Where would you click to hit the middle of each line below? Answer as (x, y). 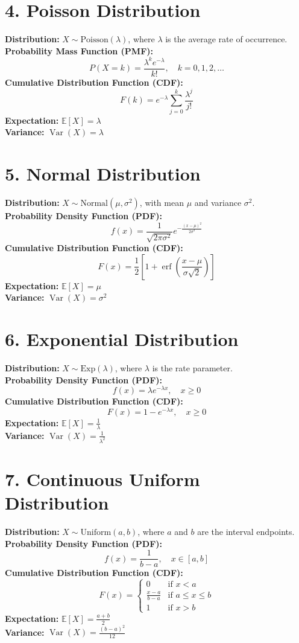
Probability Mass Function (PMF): (79, 50)
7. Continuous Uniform (102, 478)
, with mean (162, 203)
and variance (218, 203)
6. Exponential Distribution (122, 339)
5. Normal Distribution (103, 174)
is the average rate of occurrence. (226, 39)
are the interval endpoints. (246, 531)
